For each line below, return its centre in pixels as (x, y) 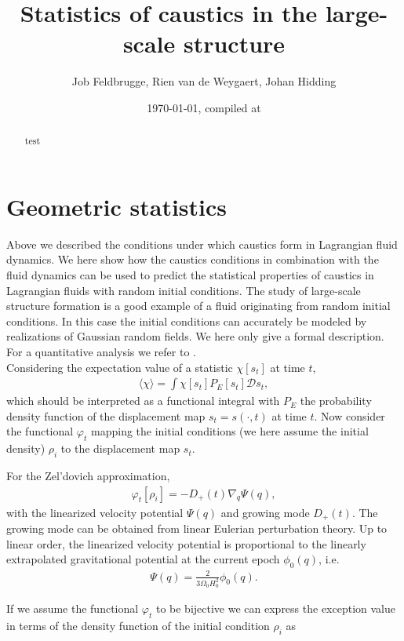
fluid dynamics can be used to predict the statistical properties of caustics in (190, 275)
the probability (336, 401)
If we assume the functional (73, 608)
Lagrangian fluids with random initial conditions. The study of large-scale (184, 290)
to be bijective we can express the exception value (275, 608)
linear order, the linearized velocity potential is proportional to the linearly (186, 543)
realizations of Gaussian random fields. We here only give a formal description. (195, 336)
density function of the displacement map (106, 415)
